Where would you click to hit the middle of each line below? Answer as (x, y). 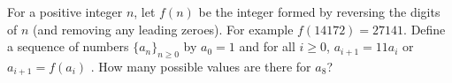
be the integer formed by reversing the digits (319, 11)
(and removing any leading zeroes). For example (163, 29)
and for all (267, 46)
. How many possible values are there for (201, 66)
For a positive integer (65, 11)
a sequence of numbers (68, 46)
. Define (425, 29)
